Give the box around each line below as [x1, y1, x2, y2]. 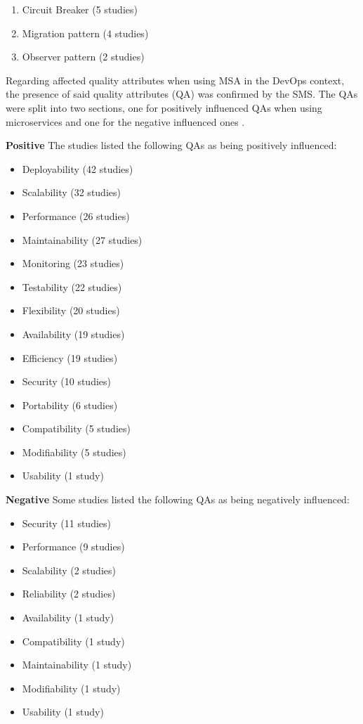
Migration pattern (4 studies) [22, 25, 149, 40]
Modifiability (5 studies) [22, 444, 126, 459]
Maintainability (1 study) [22, 657, 132, 672]
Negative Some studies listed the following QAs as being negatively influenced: [6, 492, 350, 507]
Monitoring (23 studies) [22, 256, 124, 271]
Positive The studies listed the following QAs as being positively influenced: [6, 138, 337, 153]
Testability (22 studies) [22, 279, 122, 294]
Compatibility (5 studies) [22, 421, 131, 436]
